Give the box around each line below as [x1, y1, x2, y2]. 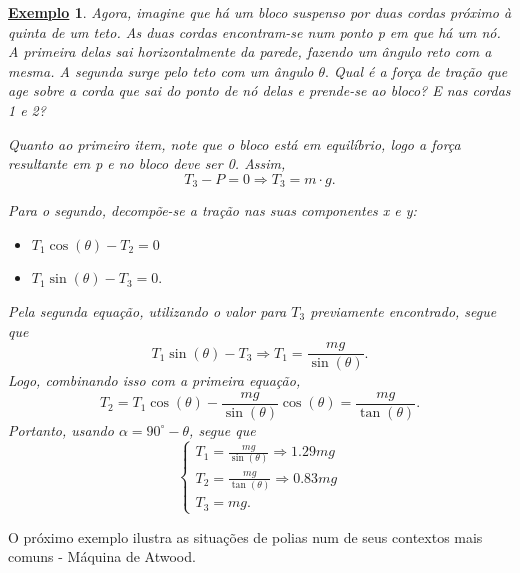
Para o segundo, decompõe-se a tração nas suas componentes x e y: [8, 200, 417, 221]
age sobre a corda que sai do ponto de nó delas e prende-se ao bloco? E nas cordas [8, 80, 511, 101]
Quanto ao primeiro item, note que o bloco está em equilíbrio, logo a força [8, 133, 461, 154]
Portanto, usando [8, 419, 114, 440]
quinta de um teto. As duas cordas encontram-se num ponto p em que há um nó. [8, 21, 501, 42]
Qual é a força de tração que [333, 60, 508, 81]
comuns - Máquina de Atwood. [8, 546, 196, 567]
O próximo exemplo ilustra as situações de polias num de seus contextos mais [8, 526, 483, 547]
